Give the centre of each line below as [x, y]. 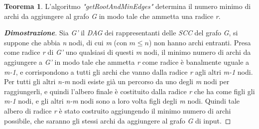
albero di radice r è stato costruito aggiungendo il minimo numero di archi [118, 110]
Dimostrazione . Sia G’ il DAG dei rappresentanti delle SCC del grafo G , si [121, 33]
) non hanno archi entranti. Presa [200, 42]
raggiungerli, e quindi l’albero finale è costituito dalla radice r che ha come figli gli [129, 91]
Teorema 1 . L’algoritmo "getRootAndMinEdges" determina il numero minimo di [128, 6]
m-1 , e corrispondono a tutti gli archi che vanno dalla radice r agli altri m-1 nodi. [129, 71]
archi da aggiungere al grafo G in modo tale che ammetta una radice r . [112, 16]
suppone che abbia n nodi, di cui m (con [65, 42]
